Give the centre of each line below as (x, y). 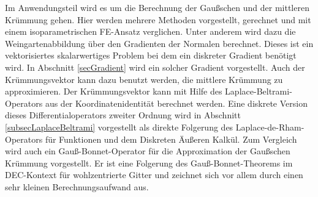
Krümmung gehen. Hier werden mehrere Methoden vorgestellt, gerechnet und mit (158, 19)
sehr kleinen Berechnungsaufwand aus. (77, 186)
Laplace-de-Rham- (270, 127)
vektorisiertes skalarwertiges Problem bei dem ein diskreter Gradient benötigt (151, 55)
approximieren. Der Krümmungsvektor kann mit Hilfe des (114, 91)
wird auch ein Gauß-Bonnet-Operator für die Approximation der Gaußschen (148, 151)
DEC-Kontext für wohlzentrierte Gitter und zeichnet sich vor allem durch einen (154, 175)
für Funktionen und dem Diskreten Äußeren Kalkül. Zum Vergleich (171, 139)
